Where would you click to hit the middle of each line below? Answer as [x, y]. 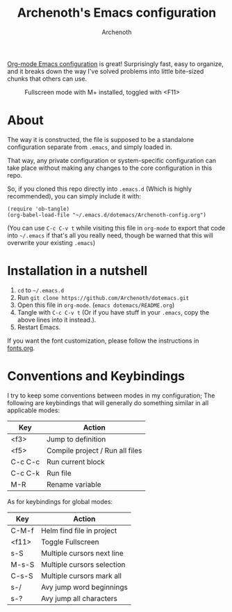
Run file [59, 473]
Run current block [76, 462]
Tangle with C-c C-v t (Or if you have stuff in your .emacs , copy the [113, 312]
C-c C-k [25, 473]
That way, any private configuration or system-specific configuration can [112, 160]
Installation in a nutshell [77, 271]
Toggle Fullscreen [70, 542]
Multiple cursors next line [82, 553]
